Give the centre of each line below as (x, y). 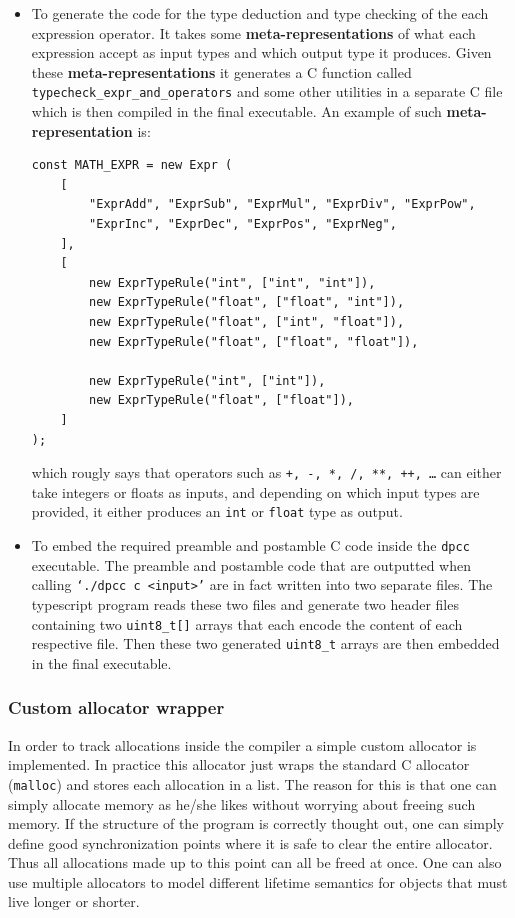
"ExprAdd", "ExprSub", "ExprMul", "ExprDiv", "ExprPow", (282, 204)
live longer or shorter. (74, 901)
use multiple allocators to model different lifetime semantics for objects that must (258, 881)
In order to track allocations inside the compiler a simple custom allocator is (242, 744)
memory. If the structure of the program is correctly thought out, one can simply (256, 823)
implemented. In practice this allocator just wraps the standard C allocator (239, 764)
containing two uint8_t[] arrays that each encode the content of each (247, 623)
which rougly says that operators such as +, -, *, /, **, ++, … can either (266, 472)
